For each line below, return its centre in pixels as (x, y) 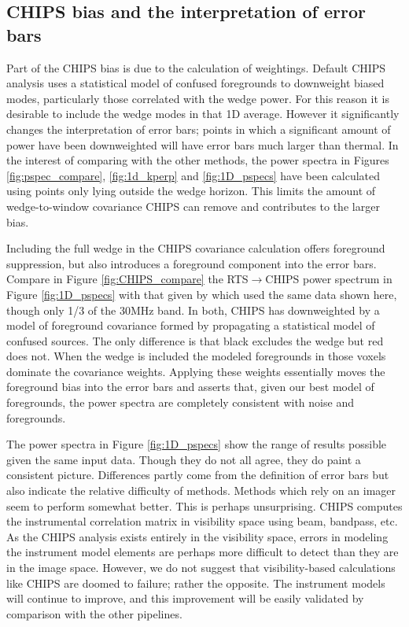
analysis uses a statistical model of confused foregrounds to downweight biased (195, 83)
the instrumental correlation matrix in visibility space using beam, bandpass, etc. (202, 521)
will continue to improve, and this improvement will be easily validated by (185, 598)
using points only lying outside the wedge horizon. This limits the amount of (191, 191)
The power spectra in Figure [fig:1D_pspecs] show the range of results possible (197, 444)
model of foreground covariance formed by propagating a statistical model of (191, 325)
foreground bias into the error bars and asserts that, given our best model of (190, 387)
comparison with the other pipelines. (94, 613)
